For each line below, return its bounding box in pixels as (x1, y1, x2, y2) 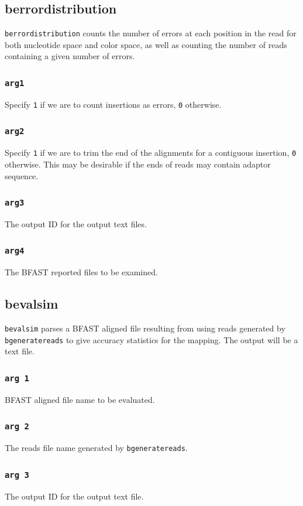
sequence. (5, 169, 39, 182)
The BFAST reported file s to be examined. (5, 266, 158, 278)
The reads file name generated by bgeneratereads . (5, 442, 188, 454)
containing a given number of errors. (5, 50, 135, 62)
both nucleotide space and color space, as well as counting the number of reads (5, 38, 287, 50)
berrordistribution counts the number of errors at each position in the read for (5, 27, 297, 39)
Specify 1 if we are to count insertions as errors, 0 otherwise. (5, 98, 222, 110)
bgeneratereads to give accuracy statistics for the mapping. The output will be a (5, 333, 298, 346)
